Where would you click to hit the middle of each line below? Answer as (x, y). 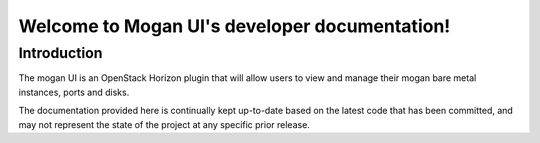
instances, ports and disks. (74, 92)
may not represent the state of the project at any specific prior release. (164, 124)
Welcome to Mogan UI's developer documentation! (234, 26)
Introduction (60, 53)
